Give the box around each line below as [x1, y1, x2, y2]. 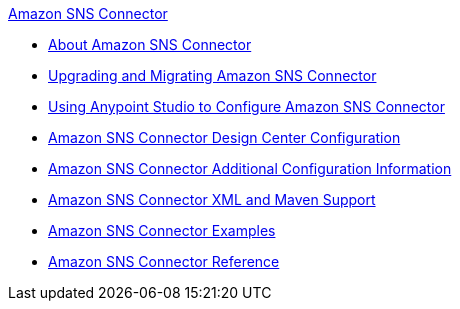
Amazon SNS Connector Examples [48, 222, 276, 239]
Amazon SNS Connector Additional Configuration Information [48, 160, 452, 177]
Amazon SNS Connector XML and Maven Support [48, 191, 376, 208]
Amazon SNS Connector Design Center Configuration [48, 129, 401, 146]
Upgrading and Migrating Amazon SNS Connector [48, 67, 377, 84]
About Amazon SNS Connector [48, 36, 252, 53]
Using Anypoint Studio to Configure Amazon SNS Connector [48, 98, 445, 115]
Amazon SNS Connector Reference [48, 253, 280, 270]
